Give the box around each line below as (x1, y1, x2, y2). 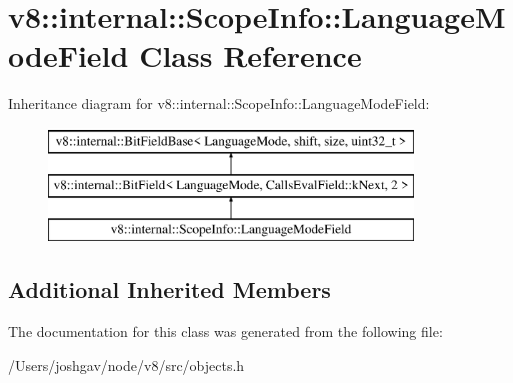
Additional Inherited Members (8, 274, 331, 305)
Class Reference (139, 35, 362, 76)
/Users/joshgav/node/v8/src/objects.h (8, 354, 245, 375)
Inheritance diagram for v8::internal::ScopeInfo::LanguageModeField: (8, 93, 430, 114)
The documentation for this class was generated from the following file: (8, 321, 443, 342)
